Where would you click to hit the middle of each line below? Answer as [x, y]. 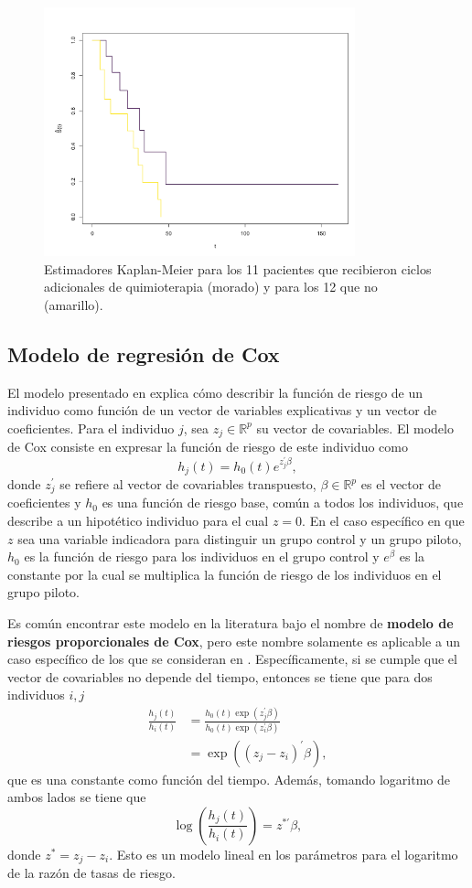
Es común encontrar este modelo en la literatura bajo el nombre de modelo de [231, 623]
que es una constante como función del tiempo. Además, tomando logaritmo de [229, 779]
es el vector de [401, 484]
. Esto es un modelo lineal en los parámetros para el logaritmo [284, 854]
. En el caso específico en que [383, 521]
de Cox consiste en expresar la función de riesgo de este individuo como [208, 447]
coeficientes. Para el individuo [91, 428]
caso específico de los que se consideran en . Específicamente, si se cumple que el [232, 659]
